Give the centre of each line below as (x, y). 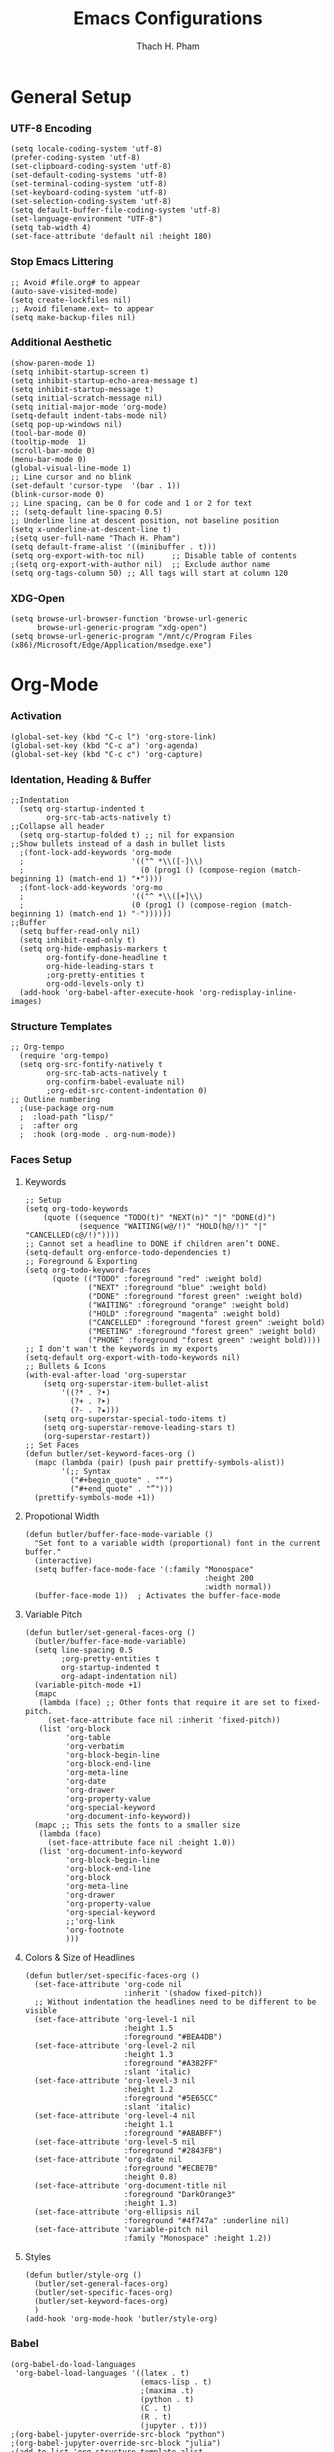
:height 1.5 (148, 2028)
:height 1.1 (148, 2124)
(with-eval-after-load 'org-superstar (105, 1375)
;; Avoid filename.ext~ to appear (82, 308)
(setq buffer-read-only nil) (80, 931)
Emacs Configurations (168, 18)
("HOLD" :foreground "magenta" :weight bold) (184, 1313)
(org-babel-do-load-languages (73, 2364)
